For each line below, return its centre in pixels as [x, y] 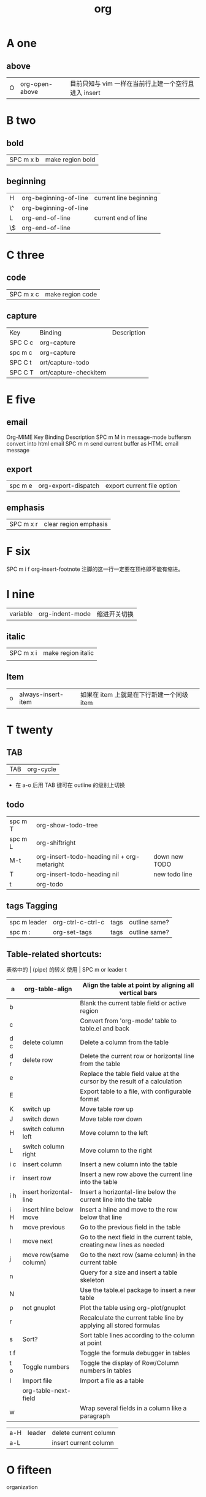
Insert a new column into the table [129, 1164]
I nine [21, 594]
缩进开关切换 [115, 614]
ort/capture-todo [64, 362]
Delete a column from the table [124, 1042]
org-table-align [48, 989]
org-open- [37, 84]
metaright [50, 864]
